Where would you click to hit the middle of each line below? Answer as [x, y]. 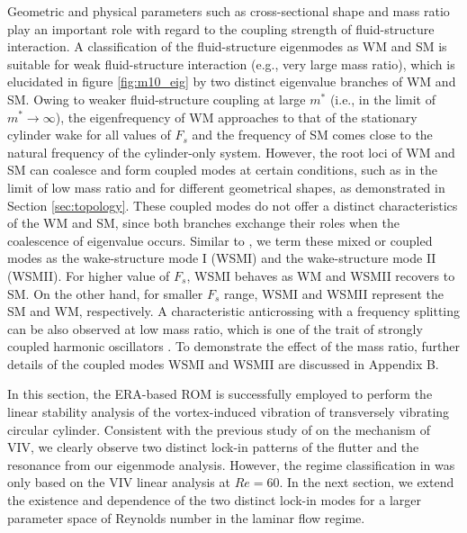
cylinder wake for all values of [89, 135]
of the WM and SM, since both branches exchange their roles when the [203, 223]
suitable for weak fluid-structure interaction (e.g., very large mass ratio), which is [231, 63]
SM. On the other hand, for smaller [105, 293]
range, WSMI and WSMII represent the [334, 293]
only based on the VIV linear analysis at [119, 482]
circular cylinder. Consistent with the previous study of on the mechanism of [219, 429]
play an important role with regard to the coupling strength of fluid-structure [221, 28]
